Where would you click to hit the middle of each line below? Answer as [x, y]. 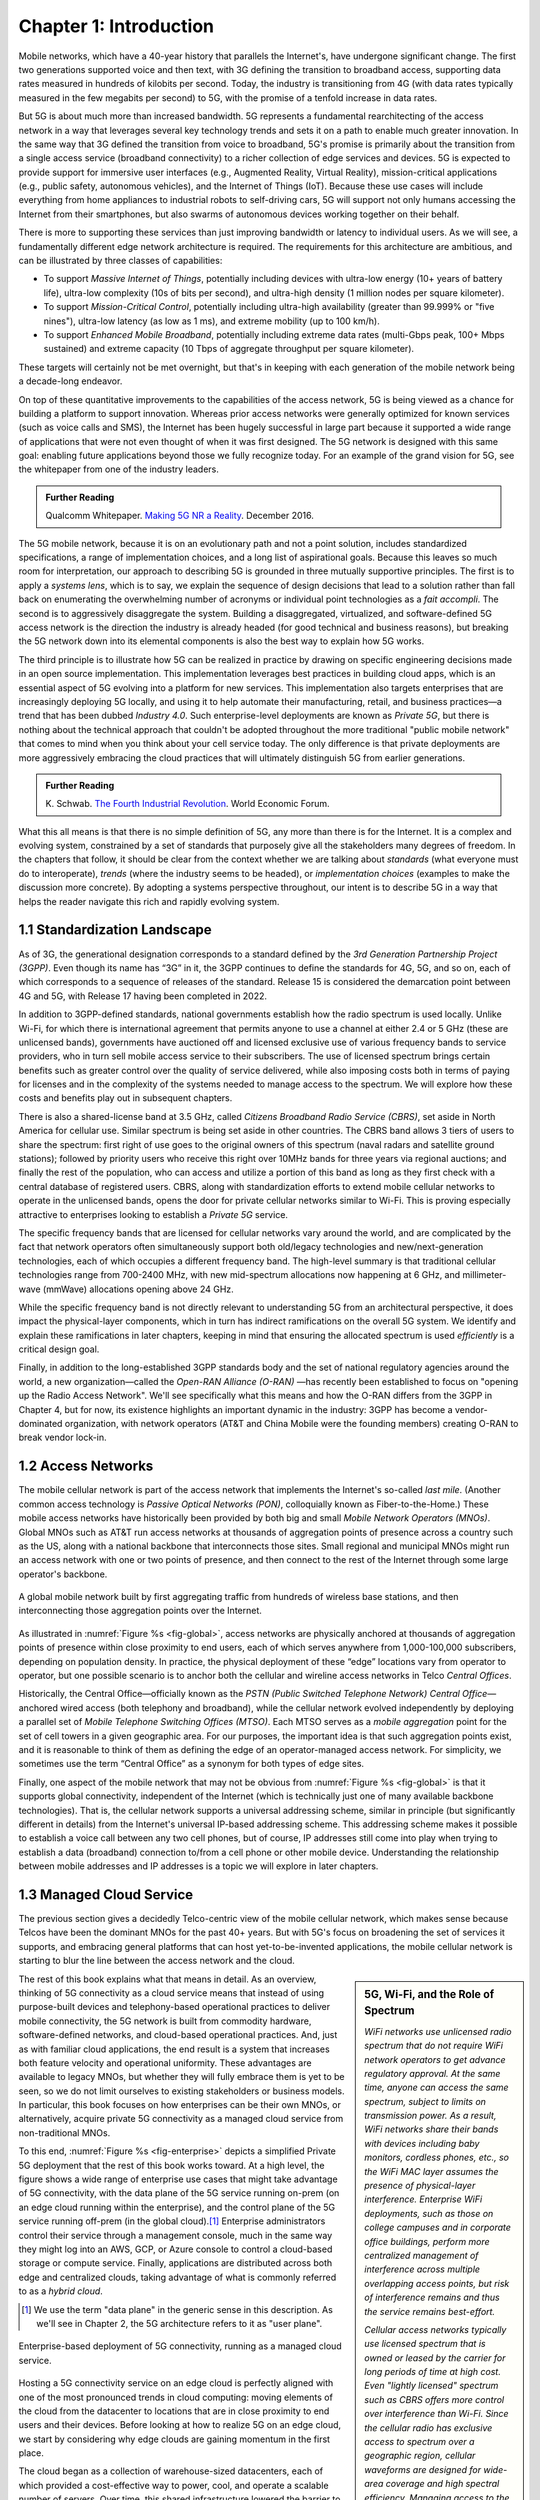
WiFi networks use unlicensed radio [438, 2031]
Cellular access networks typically [435, 2329]
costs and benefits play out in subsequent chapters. [125, 1098]
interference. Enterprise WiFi [423, 2199]
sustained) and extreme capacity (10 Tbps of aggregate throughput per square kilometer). [229, 349]
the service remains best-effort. [429, 2311]
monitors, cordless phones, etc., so [437, 2157]
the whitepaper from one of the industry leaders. [119, 469]
